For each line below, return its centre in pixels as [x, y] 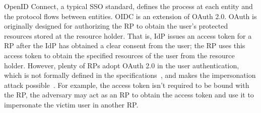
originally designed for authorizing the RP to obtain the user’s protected [116, 26]
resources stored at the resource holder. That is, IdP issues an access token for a [128, 35]
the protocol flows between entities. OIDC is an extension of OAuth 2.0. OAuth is [130, 16]
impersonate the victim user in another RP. [71, 104]
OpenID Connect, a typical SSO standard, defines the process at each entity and [128, 6]
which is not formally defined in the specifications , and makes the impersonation [130, 75]
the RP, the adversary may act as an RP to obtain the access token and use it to [129, 95]
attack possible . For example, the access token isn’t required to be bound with [127, 85]
